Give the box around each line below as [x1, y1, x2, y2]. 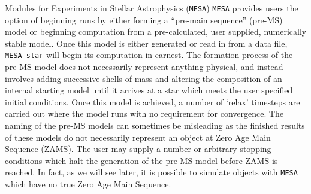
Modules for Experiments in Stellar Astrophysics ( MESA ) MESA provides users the [5, 2, 298, 14]
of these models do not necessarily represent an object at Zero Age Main [5, 131, 271, 143]
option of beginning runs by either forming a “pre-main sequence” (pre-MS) [5, 13, 283, 26]
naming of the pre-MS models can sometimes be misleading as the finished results [5, 119, 305, 132]
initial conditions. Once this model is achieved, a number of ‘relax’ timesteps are [5, 95, 300, 108]
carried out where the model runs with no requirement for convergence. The [5, 107, 284, 120]
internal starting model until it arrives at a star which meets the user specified [5, 84, 293, 96]
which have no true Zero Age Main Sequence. [5, 178, 171, 190]
